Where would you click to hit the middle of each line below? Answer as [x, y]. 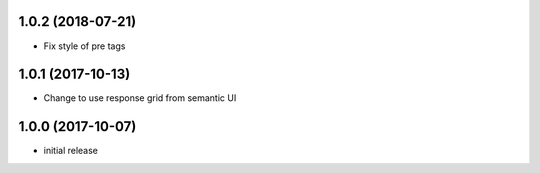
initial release [71, 151]
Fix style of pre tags [84, 46]
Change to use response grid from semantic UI [140, 98]
